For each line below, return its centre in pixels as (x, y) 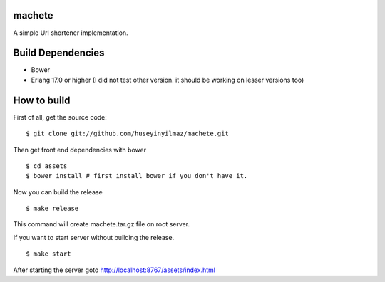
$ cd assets (47, 166)
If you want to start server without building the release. (94, 237)
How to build (42, 100)
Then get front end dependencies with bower (79, 150)
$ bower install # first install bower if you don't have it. (137, 176)
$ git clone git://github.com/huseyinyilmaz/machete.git (128, 134)
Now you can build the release (58, 192)
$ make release (52, 209)
